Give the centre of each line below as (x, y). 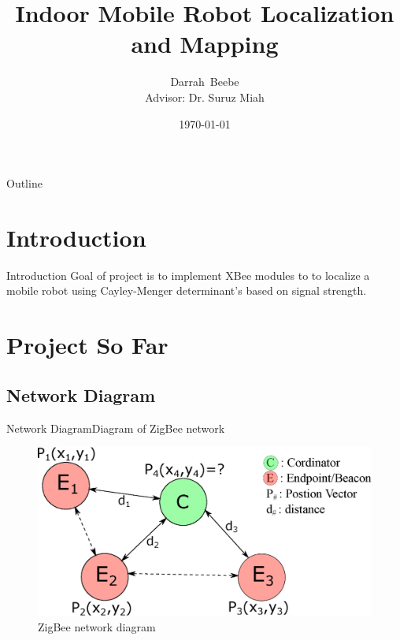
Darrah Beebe (205, 82)
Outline (24, 183)
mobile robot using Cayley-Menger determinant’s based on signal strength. (187, 290)
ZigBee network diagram (97, 626)
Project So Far (87, 345)
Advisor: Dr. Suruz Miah (205, 97)
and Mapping (205, 44)
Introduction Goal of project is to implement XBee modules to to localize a (188, 275)
